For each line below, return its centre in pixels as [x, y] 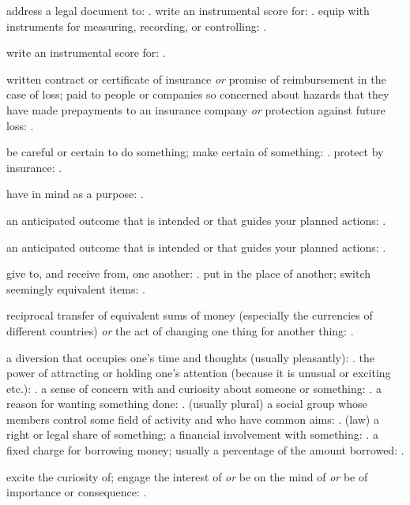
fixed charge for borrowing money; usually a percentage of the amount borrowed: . [205, 450]
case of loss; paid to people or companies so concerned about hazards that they [198, 94]
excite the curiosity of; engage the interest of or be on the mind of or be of [187, 476]
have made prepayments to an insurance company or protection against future [196, 109]
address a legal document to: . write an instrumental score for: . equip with [188, 10]
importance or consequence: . [77, 492]
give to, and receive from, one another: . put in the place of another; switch [189, 273]
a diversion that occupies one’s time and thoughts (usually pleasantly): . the [191, 357]
